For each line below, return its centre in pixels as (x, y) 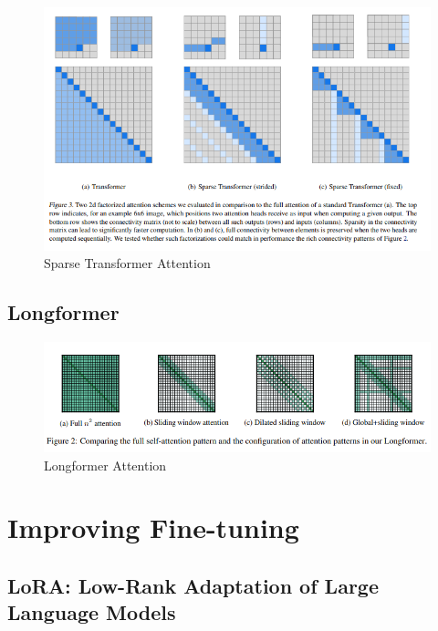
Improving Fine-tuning (153, 528)
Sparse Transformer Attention (127, 263)
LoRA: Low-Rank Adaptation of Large (193, 585)
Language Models (92, 612)
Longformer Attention (105, 465)
